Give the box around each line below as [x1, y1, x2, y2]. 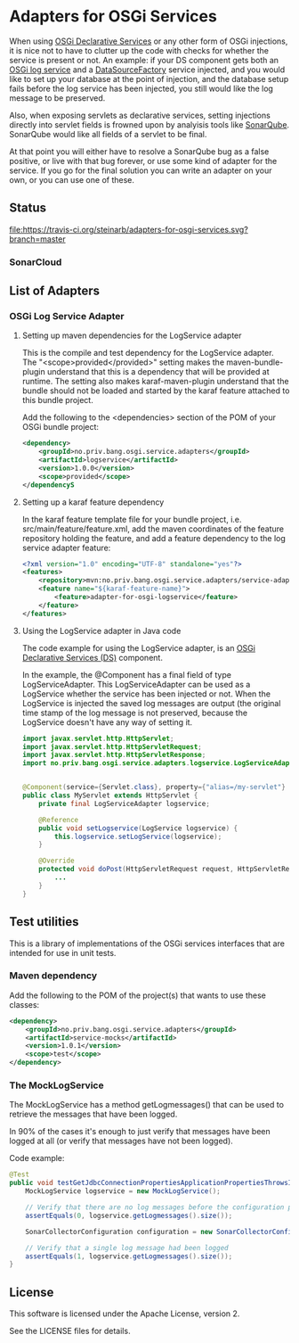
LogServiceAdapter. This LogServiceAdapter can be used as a [21, 679, 251, 689]
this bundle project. [21, 395, 93, 406]
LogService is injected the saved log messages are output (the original [21, 697, 281, 708]
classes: [9, 999, 40, 1009]
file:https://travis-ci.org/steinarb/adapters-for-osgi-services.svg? [9, 224, 249, 235]
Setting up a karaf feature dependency [21, 497, 165, 507]
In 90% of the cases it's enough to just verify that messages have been [9, 1126, 271, 1137]
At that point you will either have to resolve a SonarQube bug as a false [9, 145, 270, 157]
